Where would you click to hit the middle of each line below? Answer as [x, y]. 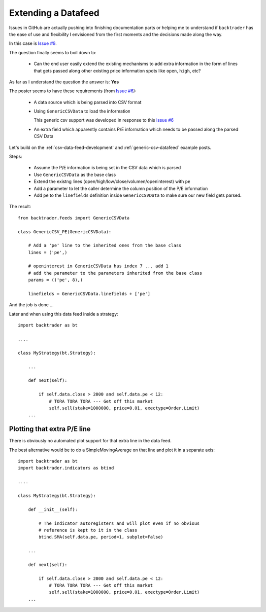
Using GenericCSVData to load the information [82, 111]
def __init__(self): [53, 509]
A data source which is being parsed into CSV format [88, 102]
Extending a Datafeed [54, 13]
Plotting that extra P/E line [50, 429]
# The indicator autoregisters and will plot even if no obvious [119, 523]
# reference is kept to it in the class [88, 530]
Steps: [16, 157]
